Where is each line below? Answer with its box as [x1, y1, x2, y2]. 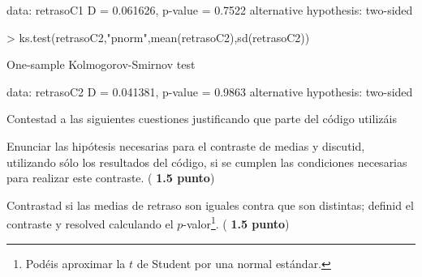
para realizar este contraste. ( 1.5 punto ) [6, 169, 215, 186]
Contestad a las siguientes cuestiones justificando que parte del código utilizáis [6, 110, 397, 127]
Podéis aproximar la [25, 254, 126, 271]
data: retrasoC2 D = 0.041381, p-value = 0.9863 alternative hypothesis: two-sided [6, 83, 413, 100]
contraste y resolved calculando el [6, 215, 174, 232]
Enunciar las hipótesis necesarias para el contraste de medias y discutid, [6, 137, 365, 154]
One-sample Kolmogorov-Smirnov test [6, 56, 196, 73]
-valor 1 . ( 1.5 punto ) [183, 213, 290, 232]
